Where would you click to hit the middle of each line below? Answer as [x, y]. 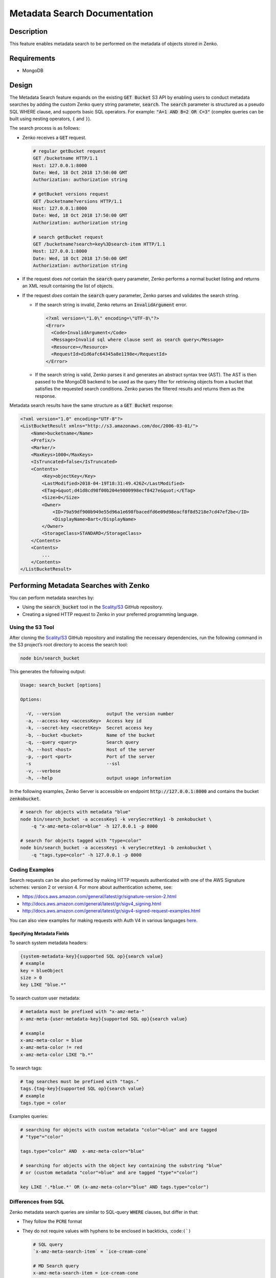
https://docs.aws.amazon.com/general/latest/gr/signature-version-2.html [99, 897]
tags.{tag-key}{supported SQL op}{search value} [82, 1089]
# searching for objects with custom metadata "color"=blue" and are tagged [119, 1129]
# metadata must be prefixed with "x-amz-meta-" [82, 1012]
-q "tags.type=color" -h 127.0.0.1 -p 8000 [86, 855]
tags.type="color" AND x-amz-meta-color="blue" [82, 1151]
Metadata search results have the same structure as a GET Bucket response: [91, 405]
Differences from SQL [37, 1202]
